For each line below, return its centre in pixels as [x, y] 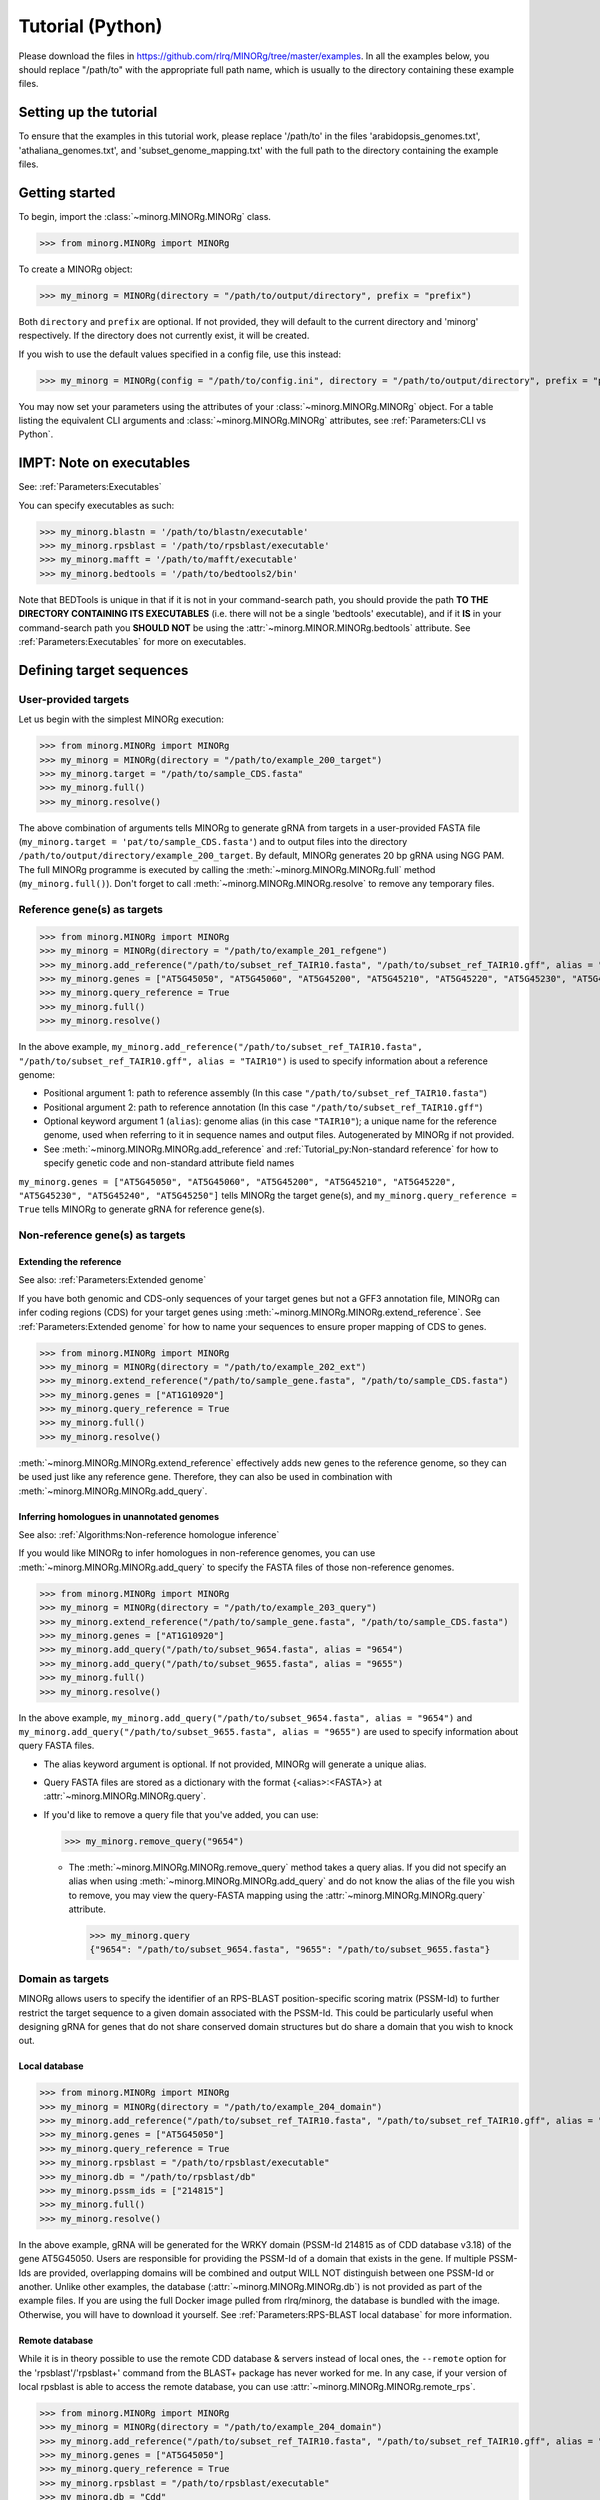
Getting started [67, 192]
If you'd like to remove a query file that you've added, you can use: [181, 1814]
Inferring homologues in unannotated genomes [119, 1516]
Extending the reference [70, 1261]
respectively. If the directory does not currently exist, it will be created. [164, 336]
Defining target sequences [103, 670]
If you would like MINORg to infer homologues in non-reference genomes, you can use [197, 1553]
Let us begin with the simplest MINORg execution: [121, 719]
